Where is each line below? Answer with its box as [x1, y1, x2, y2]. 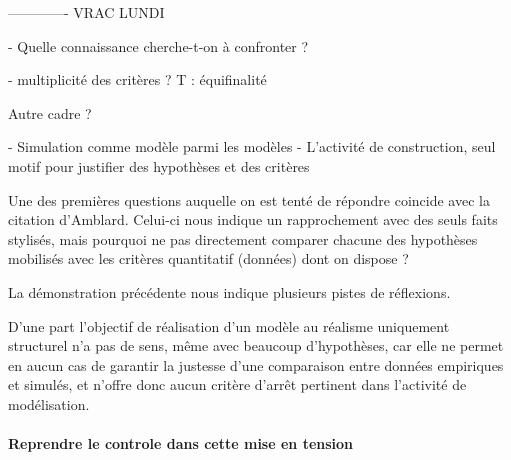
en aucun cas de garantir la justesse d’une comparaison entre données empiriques [8, 354, 504, 375]
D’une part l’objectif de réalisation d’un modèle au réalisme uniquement [8, 315, 450, 336]
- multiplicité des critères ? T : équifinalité [8, 69, 267, 90]
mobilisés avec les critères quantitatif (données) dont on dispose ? [8, 248, 409, 269]
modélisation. [8, 393, 90, 414]
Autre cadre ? [8, 102, 92, 123]
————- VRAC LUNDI [8, 2, 165, 22]
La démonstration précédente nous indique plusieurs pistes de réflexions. [8, 281, 451, 302]
